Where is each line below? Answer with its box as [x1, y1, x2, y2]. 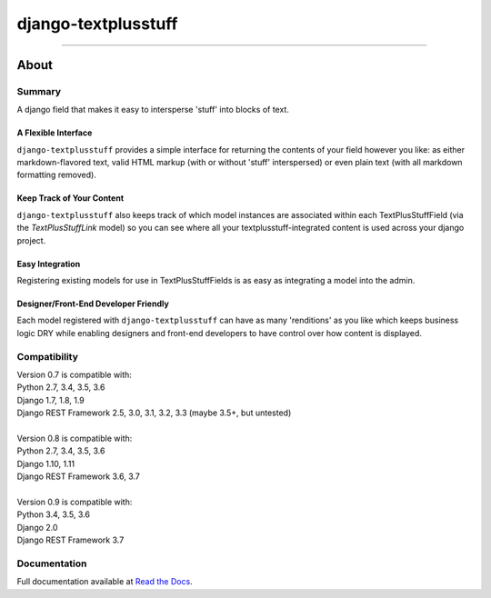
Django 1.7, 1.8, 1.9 [16, 394, 85, 405]
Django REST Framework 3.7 [16, 534, 125, 545]
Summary [16, 85, 62, 97]
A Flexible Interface [16, 127, 93, 138]
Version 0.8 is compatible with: [16, 433, 133, 444]
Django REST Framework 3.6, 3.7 [16, 471, 141, 482]
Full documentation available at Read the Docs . [16, 576, 193, 587]
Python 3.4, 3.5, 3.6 [16, 509, 91, 520]
